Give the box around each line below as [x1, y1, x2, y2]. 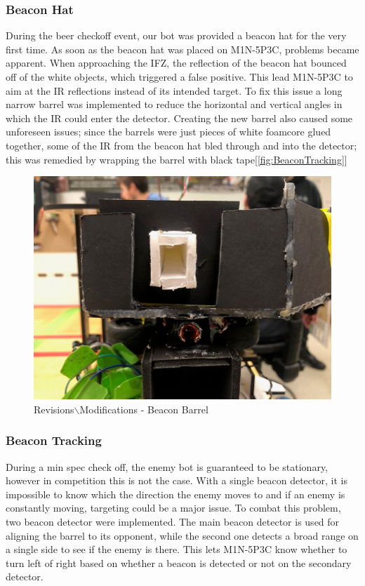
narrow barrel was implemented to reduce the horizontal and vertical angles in [6, 97, 343, 112]
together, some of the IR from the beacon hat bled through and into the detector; [6, 138, 357, 152]
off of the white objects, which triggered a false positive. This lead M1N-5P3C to [6, 69, 353, 84]
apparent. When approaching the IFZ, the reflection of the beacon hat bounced [6, 55, 347, 70]
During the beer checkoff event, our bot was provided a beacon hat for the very [6, 28, 347, 43]
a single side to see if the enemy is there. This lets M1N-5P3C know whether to [6, 542, 347, 557]
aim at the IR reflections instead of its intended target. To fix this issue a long [6, 83, 343, 98]
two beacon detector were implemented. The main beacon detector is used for [6, 514, 340, 528]
